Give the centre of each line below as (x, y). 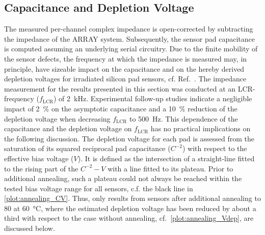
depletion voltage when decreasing (57, 118)
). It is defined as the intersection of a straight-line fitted (166, 158)
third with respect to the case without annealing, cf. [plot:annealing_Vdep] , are (129, 218)
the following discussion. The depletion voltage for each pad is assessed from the (129, 138)
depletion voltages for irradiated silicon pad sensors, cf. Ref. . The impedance (125, 79)
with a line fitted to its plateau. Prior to (170, 168)
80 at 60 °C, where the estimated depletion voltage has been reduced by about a (130, 208)
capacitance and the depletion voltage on (68, 128)
